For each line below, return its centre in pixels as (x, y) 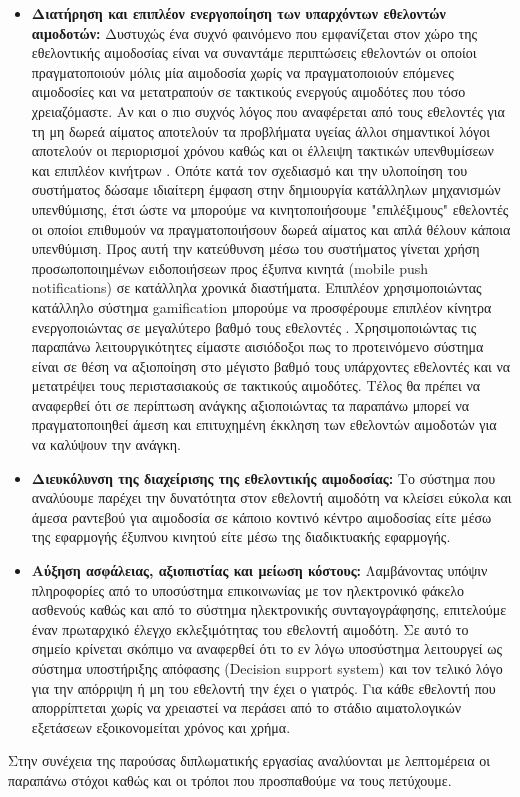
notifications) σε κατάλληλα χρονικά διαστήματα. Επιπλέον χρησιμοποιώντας (256, 287)
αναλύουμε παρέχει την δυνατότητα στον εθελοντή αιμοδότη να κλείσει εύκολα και (271, 497)
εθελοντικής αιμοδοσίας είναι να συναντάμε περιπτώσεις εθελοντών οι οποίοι (254, 52)
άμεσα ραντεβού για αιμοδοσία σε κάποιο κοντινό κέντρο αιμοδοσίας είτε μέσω (261, 516)
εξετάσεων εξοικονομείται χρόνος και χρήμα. (161, 726)
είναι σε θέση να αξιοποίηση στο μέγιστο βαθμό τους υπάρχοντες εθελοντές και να (271, 365)
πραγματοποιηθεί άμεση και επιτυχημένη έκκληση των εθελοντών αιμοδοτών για (264, 424)
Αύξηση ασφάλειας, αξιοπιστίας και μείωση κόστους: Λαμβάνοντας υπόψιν (259, 570)
